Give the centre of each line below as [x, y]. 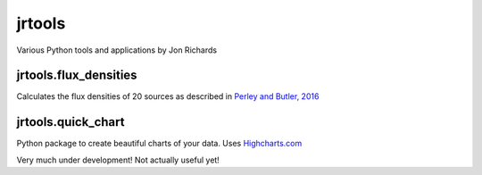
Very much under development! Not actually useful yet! [118, 160]
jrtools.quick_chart [71, 122]
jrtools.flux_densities [77, 75]
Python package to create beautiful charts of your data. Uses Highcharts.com [159, 144]
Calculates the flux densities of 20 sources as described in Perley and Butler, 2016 [168, 96]
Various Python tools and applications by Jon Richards [117, 50]
